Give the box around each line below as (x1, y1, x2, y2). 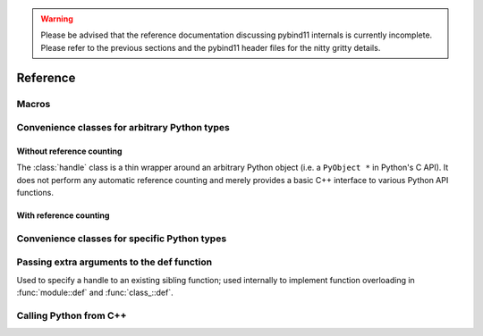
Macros (16, 97, 51, 110)
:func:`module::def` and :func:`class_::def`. (16, 287, 174, 298)
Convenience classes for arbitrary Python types (16, 122, 230, 134)
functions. (16, 188, 54, 198)
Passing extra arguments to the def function (16, 256, 213, 268)
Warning (40, 13, 73, 24)
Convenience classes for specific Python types (16, 232, 227, 245)
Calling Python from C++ (16, 309, 127, 322)
